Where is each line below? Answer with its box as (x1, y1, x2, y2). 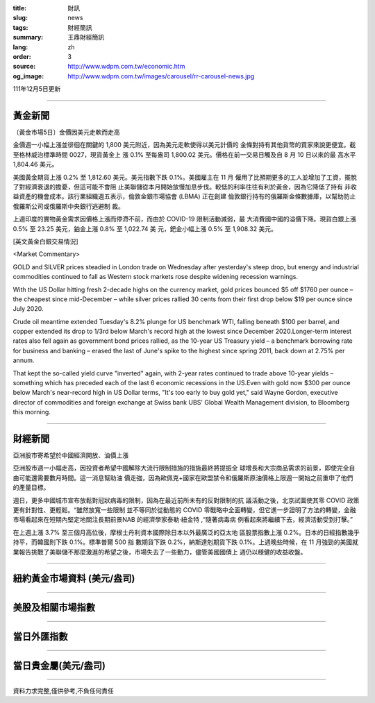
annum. (12, 356, 35, 364)
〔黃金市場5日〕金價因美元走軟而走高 (12, 128, 121, 137)
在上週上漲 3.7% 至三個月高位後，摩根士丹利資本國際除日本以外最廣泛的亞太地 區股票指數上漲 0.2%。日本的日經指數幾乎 (12, 528, 360, 536)
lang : (12, 42, 28, 51)
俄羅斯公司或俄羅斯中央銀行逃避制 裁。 (12, 202, 124, 210)
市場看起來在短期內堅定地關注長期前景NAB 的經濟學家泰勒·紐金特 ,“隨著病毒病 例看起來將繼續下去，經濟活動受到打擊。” (12, 516, 353, 524)
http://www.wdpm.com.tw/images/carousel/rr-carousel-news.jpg (67, 71, 255, 80)
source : (12, 62, 36, 71)
